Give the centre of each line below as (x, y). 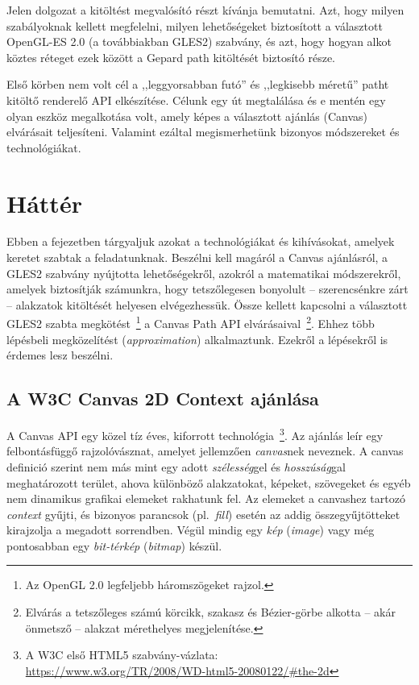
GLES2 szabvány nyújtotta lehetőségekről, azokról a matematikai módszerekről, (204, 273)
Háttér (44, 203)
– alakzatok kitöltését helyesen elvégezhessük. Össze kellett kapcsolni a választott (207, 304)
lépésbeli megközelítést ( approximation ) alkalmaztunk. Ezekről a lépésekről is (197, 339)
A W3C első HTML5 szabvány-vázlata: (122, 655)
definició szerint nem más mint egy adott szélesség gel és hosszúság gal (176, 466)
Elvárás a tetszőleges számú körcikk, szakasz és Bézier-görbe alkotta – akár (210, 612)
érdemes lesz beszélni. (60, 355)
